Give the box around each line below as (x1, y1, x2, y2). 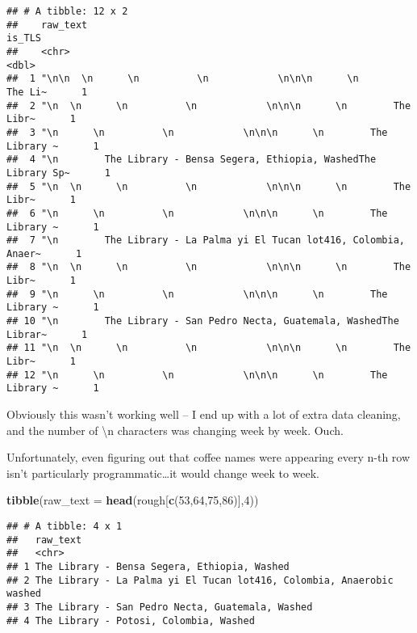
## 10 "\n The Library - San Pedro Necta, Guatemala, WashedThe (6, 315, 399, 327)
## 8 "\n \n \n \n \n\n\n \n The (6, 261, 411, 273)
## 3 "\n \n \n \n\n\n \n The (6, 126, 388, 138)
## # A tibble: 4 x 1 (6, 521, 123, 532)
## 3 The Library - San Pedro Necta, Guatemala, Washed (6, 601, 313, 613)
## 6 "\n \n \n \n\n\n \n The (6, 207, 388, 219)
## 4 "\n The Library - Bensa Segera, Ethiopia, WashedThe (6, 154, 377, 166)
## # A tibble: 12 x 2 (6, 6, 128, 17)
